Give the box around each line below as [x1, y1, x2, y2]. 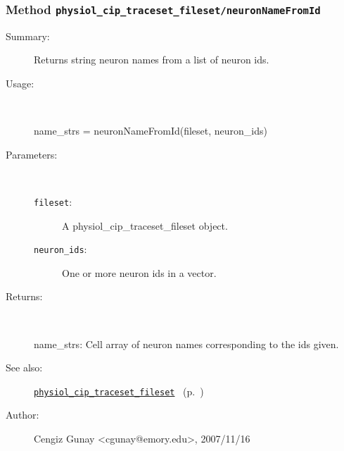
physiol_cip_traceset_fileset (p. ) [34, 383, 204, 398]
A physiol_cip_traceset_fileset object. [62, 218, 228, 233]
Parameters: [6, 147, 58, 161]
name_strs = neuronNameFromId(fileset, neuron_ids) [34, 123, 268, 138]
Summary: [6, 28, 50, 43]
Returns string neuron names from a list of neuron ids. [34, 52, 269, 67]
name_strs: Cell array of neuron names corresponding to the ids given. [34, 336, 339, 351]
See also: [6, 360, 43, 375]
